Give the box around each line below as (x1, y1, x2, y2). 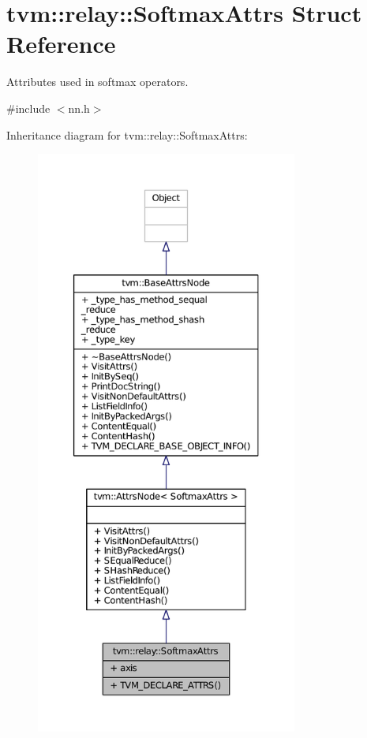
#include (6, 99, 51, 116)
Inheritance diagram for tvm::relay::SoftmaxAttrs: (6, 126, 248, 143)
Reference (6, 28, 116, 60)
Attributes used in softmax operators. (6, 73, 189, 90)
